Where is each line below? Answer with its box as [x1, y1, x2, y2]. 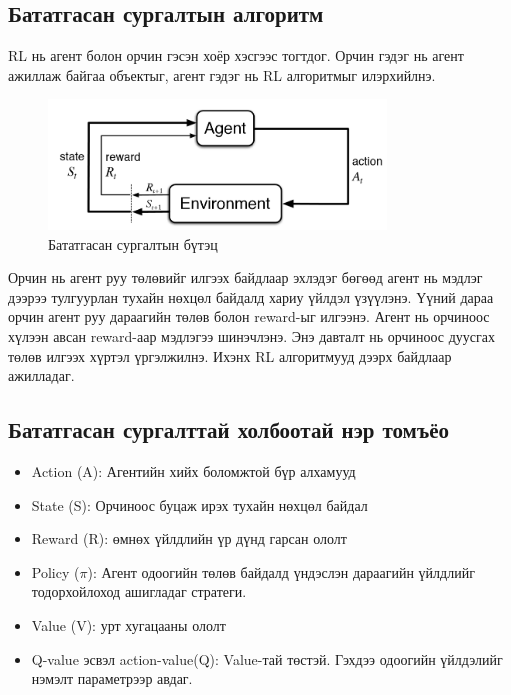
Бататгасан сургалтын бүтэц [48, 233, 218, 254]
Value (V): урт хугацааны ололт [31, 614, 226, 635]
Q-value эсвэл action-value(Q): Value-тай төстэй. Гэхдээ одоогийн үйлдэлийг [31, 648, 503, 669]
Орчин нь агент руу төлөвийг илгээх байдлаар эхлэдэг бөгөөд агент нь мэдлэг [8, 267, 483, 288]
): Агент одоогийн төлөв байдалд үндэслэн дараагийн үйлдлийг [87, 561, 475, 582]
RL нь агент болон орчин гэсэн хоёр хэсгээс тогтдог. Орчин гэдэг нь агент [8, 45, 464, 66]
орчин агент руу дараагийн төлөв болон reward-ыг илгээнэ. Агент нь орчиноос [8, 306, 490, 327]
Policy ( [31, 561, 80, 582]
